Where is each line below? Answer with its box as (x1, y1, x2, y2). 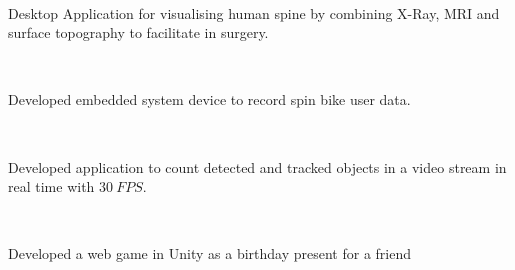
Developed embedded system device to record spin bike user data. (8, 89, 411, 110)
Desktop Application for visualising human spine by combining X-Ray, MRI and (8, 2, 500, 23)
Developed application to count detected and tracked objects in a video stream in (8, 156, 507, 177)
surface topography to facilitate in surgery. (8, 22, 269, 43)
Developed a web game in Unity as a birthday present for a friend (8, 243, 412, 264)
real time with (8, 176, 95, 197)
